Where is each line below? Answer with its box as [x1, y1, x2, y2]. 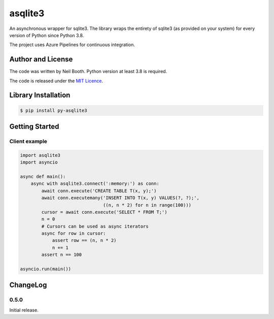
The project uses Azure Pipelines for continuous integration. [9, 42, 135, 48]
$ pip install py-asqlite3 [20, 107, 87, 113]
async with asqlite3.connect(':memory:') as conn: [30, 181, 159, 186]
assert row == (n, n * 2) [52, 238, 117, 243]
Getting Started [9, 122, 59, 131]
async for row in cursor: [41, 231, 106, 236]
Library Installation [9, 91, 71, 100]
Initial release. [9, 307, 39, 313]
